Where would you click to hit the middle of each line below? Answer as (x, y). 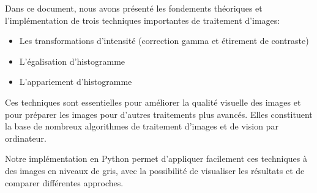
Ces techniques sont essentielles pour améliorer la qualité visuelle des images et (153, 102)
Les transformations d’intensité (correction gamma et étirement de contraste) (164, 41)
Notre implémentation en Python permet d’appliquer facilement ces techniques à (156, 158)
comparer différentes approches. (64, 182)
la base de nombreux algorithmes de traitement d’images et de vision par (142, 126)
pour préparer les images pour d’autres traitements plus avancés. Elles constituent (159, 114)
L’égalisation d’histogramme (72, 61)
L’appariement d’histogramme (76, 82)
